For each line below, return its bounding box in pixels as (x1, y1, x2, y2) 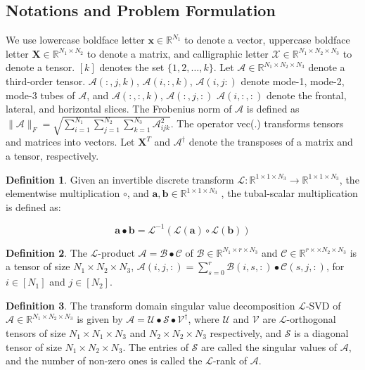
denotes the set (99, 60, 165, 75)
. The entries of (122, 339, 188, 354)
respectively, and (210, 325, 282, 340)
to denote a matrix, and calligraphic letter (87, 46, 269, 60)
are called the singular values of (201, 339, 338, 354)
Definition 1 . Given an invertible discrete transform (6, 172, 234, 186)
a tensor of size (6, 259, 70, 274)
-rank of (212, 353, 248, 368)
